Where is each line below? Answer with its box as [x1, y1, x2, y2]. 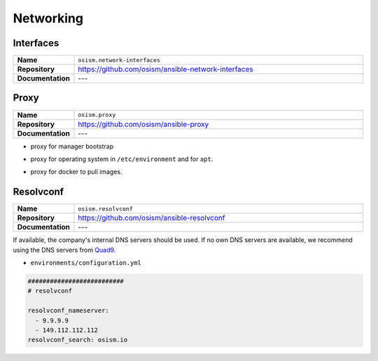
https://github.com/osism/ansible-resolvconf [78, 213, 225, 223]
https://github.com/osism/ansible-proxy [78, 119, 209, 129]
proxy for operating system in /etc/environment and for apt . [30, 155, 213, 163]
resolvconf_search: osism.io [27, 336, 128, 344]
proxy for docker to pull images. [30, 168, 122, 176]
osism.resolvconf [78, 205, 133, 213]
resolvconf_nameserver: [27, 306, 110, 315]
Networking [13, 10, 84, 26]
